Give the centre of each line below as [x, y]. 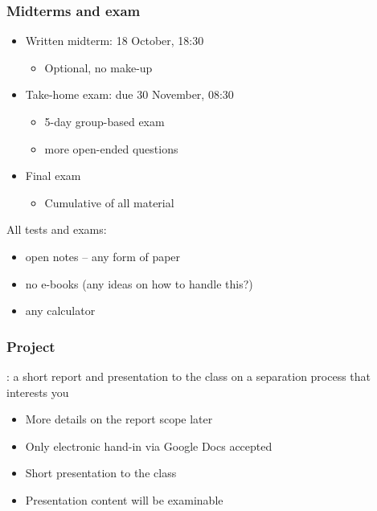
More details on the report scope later [119, 419]
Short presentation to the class [101, 473]
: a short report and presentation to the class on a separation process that [189, 376]
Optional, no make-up [98, 67]
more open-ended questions [111, 148]
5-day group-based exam [104, 121]
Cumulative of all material [109, 202]
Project [31, 346]
